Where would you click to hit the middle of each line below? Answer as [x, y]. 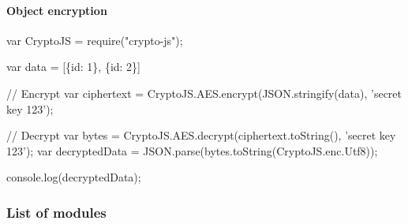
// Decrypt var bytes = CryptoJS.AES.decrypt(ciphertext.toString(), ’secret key [201, 135]
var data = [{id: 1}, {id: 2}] [74, 67]
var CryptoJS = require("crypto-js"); [95, 40]
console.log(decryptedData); [74, 177]
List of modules [56, 212]
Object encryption [57, 10]
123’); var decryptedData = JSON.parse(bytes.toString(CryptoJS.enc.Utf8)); [192, 150]
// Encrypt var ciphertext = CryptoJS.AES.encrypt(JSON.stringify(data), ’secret [204, 93]
